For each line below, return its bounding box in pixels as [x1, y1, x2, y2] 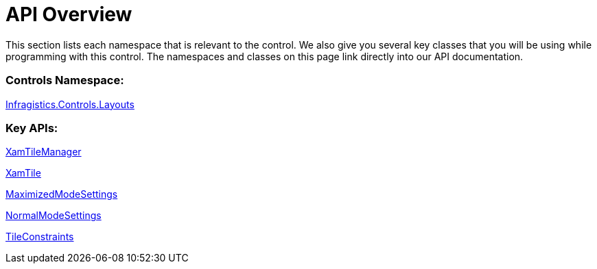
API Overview [5, 3, 132, 26]
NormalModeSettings [5, 209, 102, 222]
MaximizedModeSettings [5, 188, 118, 201]
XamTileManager [5, 146, 82, 158]
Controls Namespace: [5, 73, 124, 88]
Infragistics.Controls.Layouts [5, 98, 134, 110]
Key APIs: [5, 120, 58, 135]
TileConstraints [5, 231, 74, 243]
